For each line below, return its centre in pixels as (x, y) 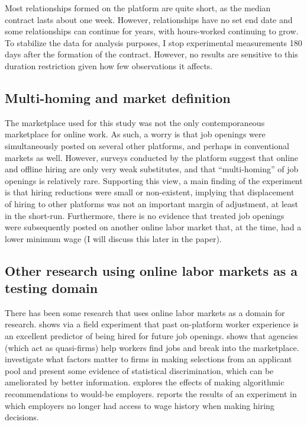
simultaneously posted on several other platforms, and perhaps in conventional (147, 145)
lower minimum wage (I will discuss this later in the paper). (113, 238)
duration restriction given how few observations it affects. (109, 65)
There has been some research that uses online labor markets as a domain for (145, 312)
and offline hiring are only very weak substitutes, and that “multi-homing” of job (152, 169)
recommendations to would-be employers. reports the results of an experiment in (151, 394)
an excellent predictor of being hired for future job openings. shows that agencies (151, 336)
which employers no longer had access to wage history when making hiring (140, 405)
